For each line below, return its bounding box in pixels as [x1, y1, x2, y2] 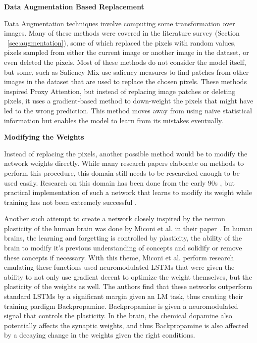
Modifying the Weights [4, 132, 84, 142]
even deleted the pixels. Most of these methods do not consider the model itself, [4, 56, 246, 67]
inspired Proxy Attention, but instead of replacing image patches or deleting [4, 86, 236, 96]
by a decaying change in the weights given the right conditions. [4, 330, 195, 340]
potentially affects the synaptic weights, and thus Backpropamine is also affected [4, 320, 249, 330]
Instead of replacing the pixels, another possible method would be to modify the [4, 148, 248, 158]
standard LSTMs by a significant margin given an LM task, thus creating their [4, 291, 243, 301]
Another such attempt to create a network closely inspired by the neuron [4, 213, 225, 224]
